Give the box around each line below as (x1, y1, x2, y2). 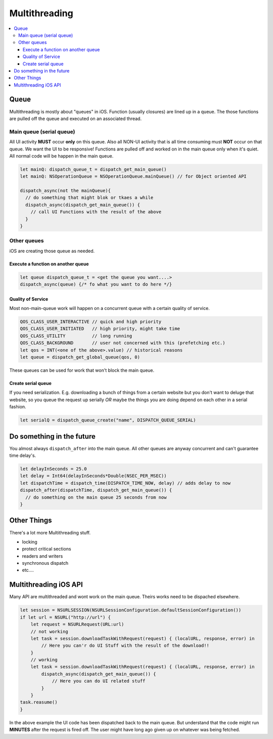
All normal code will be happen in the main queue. (9, 152, 114, 159)
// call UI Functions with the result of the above (30, 209, 162, 215)
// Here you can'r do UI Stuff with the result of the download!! (41, 643, 210, 648)
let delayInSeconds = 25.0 (20, 466, 87, 472)
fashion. (9, 404, 26, 410)
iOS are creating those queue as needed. (9, 248, 95, 254)
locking (22, 538, 37, 544)
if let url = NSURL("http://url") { (20, 614, 111, 620)
